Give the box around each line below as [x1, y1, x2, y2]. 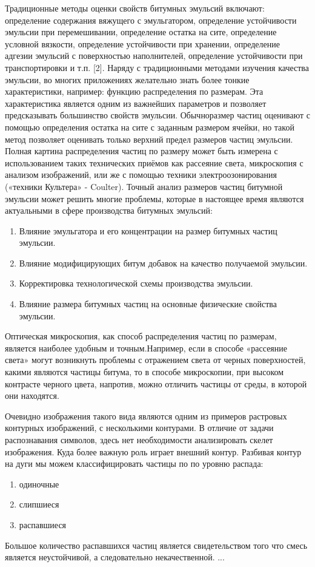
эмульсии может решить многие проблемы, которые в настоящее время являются [5, 192, 304, 205]
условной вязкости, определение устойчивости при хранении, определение [5, 37, 280, 50]
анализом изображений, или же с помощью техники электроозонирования [5, 168, 277, 181]
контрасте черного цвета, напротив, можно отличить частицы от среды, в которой [5, 377, 307, 390]
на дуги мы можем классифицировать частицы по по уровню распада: [5, 457, 264, 470]
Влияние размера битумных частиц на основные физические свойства [19, 297, 277, 310]
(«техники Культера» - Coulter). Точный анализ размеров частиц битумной [5, 180, 283, 192]
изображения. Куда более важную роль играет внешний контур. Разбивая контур [5, 445, 302, 458]
